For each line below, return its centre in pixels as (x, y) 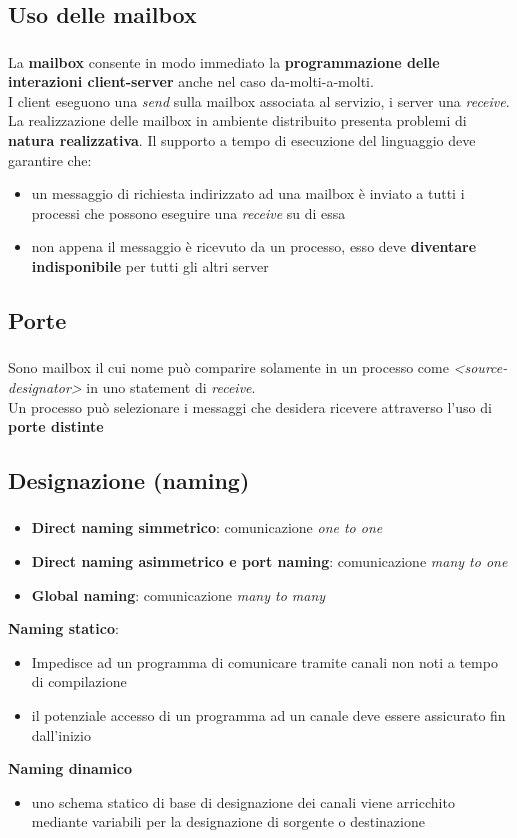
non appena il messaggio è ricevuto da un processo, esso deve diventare (254, 246)
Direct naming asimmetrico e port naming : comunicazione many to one (269, 561)
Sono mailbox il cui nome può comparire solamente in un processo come (228, 367)
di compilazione (79, 681)
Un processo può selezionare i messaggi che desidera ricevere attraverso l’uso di (250, 406)
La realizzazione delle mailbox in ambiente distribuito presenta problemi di (237, 120)
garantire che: (50, 159)
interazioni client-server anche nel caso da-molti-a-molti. (191, 81)
